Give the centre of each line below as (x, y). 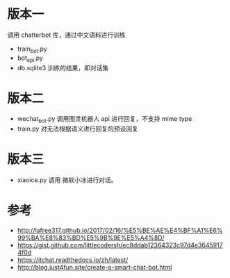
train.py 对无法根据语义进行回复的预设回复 (78, 129)
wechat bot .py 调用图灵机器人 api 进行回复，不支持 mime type (105, 120)
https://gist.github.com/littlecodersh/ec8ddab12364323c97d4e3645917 (120, 245)
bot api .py (30, 58)
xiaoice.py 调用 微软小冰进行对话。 (67, 180)
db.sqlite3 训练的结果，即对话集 (63, 67)
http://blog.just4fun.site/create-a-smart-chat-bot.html (95, 268)
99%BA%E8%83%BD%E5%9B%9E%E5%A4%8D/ (91, 238)
